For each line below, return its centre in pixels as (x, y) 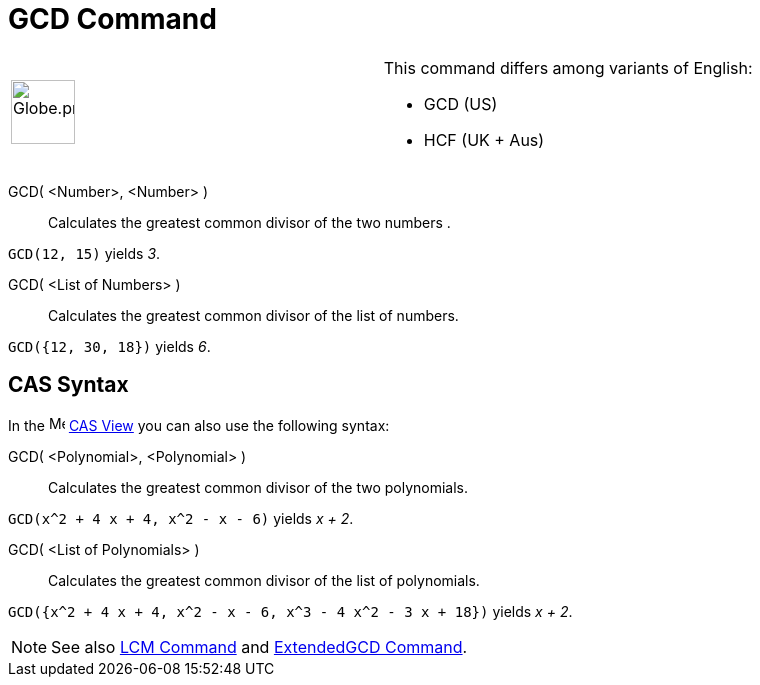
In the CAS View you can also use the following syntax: (199, 425)
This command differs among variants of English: (568, 67)
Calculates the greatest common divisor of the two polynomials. (258, 487)
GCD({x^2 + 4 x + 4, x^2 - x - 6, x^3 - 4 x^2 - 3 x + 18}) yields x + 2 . (290, 611)
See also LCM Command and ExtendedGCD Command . (259, 646)
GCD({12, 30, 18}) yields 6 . (109, 346)
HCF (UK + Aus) (484, 139)
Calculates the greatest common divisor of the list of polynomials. (264, 580)
